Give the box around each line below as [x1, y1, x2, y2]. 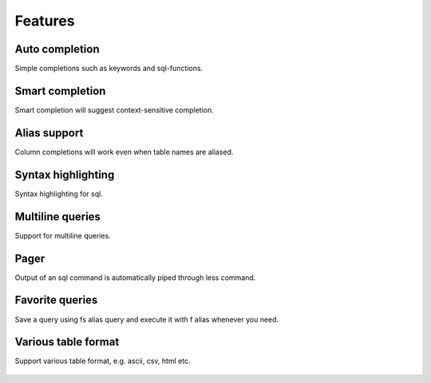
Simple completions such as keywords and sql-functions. [14, 64, 204, 73]
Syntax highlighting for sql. [14, 188, 103, 199]
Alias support [14, 126, 84, 140]
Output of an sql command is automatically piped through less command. [14, 272, 256, 282]
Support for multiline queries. [14, 231, 111, 240]
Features [14, 12, 75, 30]
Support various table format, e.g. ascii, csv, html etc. [14, 356, 191, 366]
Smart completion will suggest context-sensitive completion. [14, 105, 215, 115]
